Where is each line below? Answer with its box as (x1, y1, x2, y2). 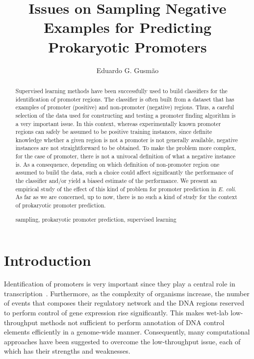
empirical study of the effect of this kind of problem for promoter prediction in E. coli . (15, 184, 236, 193)
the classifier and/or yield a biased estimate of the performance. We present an (15, 177, 217, 185)
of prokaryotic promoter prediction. (15, 201, 106, 209)
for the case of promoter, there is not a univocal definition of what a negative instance (15, 152, 236, 160)
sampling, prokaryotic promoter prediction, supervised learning (15, 215, 177, 223)
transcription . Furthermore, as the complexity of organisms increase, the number (4, 288, 250, 298)
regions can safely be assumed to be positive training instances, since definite (15, 128, 212, 136)
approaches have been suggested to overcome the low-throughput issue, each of (4, 336, 241, 346)
